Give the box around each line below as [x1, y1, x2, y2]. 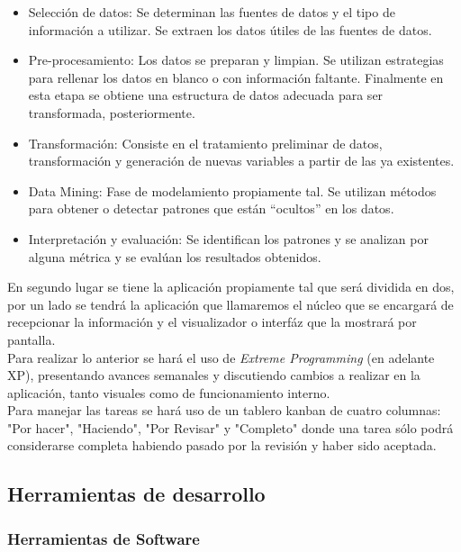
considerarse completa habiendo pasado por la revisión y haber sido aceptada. [7, 436, 437, 455]
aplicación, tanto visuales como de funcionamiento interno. [7, 383, 330, 402]
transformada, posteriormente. [28, 103, 195, 122]
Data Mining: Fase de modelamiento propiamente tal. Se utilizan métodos [28, 181, 437, 200]
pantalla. [7, 330, 56, 348]
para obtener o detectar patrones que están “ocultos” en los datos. [28, 199, 394, 218]
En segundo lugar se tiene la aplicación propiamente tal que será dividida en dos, [7, 277, 455, 296]
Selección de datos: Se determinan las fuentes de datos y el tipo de [28, 3, 395, 21]
